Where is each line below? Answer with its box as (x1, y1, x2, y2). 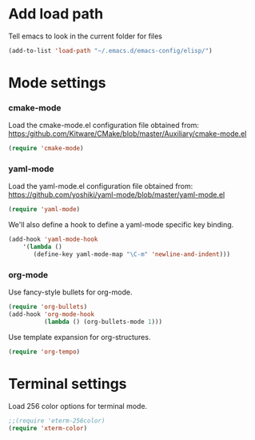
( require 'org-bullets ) (8, 303, 88, 311)
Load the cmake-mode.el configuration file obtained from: (8, 121, 200, 130)
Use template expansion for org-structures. (8, 332, 151, 342)
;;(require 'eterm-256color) (8, 417, 106, 425)
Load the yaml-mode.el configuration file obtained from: (8, 182, 193, 191)
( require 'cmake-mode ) (8, 145, 84, 153)
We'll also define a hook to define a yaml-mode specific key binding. (8, 220, 234, 230)
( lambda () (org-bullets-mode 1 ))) (43, 318, 162, 326)
